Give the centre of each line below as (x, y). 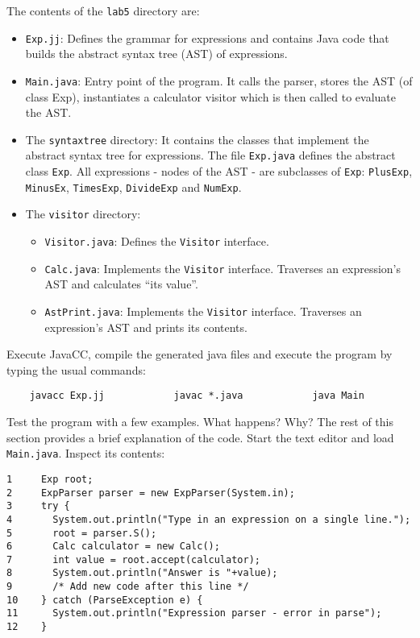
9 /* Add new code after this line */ (128, 587)
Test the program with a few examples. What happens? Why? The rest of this (200, 422)
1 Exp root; (50, 479)
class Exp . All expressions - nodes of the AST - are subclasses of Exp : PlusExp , (219, 171)
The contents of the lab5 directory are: (103, 10)
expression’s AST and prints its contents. (146, 327)
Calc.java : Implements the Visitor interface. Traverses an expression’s (223, 268)
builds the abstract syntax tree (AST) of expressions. (156, 54)
